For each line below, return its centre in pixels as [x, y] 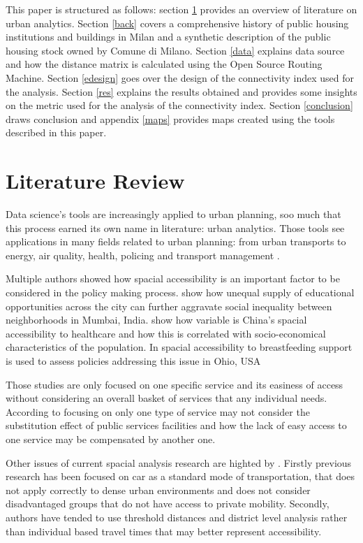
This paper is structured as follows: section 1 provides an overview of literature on [181, 9]
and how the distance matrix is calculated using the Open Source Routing [164, 64]
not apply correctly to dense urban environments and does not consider [158, 490]
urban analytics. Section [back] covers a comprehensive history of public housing [177, 23]
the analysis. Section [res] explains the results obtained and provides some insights [181, 91]
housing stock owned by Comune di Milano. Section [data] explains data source [175, 50]
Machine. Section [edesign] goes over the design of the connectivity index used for [180, 77]
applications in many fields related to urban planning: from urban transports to [176, 241]
